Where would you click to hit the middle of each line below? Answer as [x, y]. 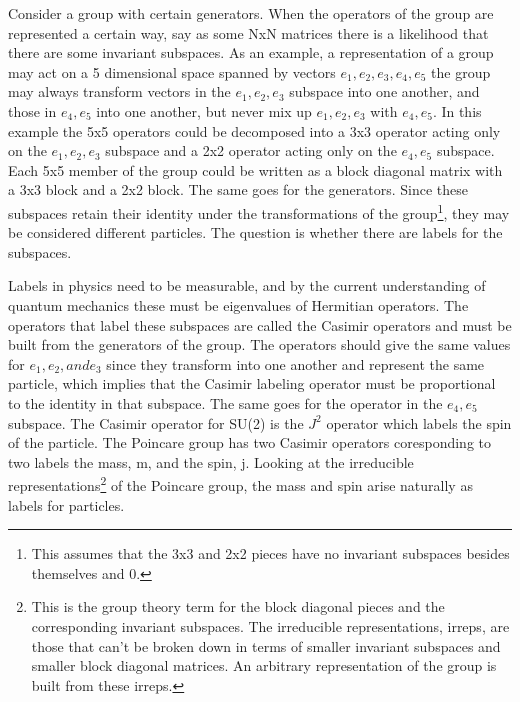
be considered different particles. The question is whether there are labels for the [255, 232]
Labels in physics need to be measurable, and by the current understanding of [247, 285]
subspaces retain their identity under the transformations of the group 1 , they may [259, 211]
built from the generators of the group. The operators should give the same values [259, 344]
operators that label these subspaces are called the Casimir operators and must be [260, 324]
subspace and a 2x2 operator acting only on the [251, 150]
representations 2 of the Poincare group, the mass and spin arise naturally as [240, 483]
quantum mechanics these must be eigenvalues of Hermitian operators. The [238, 304]
